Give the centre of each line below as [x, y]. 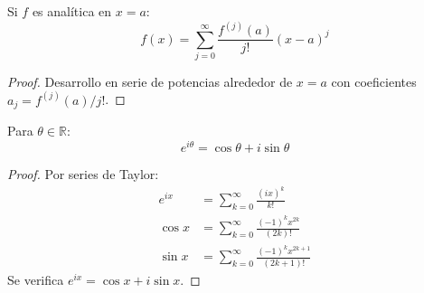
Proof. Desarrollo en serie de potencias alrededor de [150, 81]
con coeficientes [374, 81]
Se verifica [36, 279]
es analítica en [72, 11]
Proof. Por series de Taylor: [83, 173]
